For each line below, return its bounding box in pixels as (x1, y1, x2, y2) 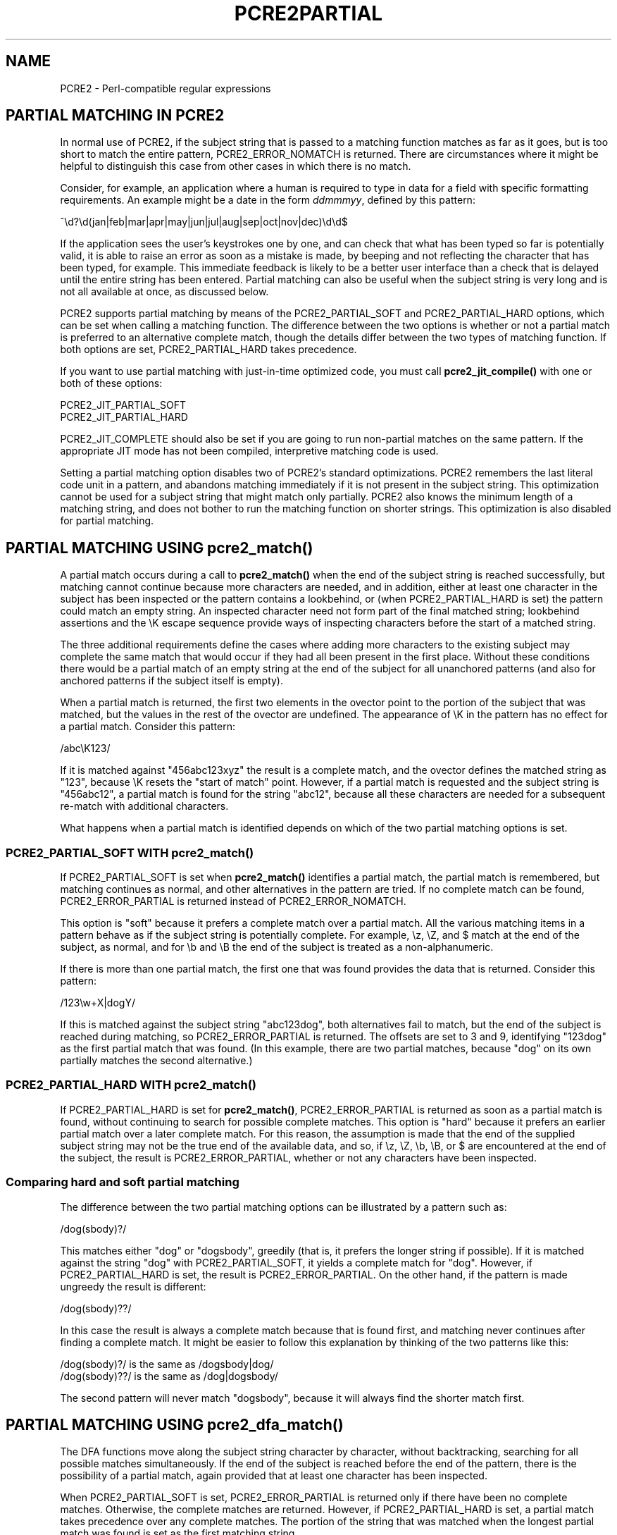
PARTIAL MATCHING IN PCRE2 (6, 106, 225, 125)
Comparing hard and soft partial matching (6, 1175, 239, 1190)
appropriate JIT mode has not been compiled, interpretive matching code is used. (60, 445, 439, 457)
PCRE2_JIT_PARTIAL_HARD (60, 411, 188, 424)
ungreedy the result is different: (60, 1280, 206, 1293)
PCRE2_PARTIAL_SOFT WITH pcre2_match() (6, 845, 254, 860)
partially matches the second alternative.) (60, 1054, 253, 1067)
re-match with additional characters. (60, 800, 229, 813)
